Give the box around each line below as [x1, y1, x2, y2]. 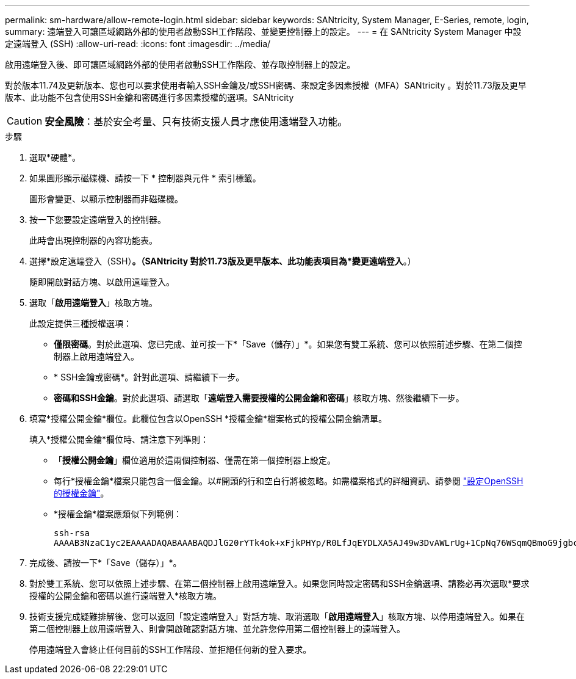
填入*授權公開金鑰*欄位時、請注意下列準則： [29, 434, 209, 445]
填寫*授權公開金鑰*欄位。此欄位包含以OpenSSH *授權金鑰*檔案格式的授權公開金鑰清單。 [29, 413, 387, 424]
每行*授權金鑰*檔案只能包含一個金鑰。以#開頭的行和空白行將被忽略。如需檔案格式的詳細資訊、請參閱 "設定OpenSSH [54, 476, 524, 486]
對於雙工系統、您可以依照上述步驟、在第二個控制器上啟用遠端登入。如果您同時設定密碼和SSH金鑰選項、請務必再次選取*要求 [29, 578, 530, 589]
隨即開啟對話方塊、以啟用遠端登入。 [29, 277, 175, 287]
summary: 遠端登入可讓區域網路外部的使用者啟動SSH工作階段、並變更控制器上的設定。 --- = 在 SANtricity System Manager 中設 [5, 26, 522, 37]
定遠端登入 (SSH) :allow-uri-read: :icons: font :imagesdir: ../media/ [5, 38, 271, 49]
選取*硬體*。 [29, 152, 81, 162]
